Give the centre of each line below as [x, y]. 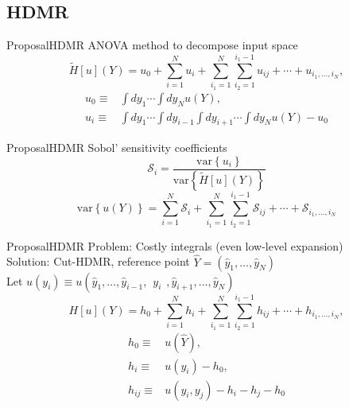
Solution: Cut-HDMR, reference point [98, 261]
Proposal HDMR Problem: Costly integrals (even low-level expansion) [175, 245]
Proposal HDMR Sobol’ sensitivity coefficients [117, 148]
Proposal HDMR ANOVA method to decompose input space [152, 45]
